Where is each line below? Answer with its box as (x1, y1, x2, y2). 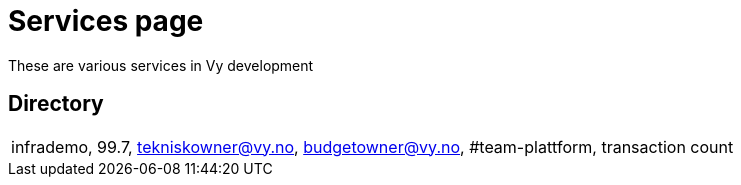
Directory (8, 91, 104, 117)
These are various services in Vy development (8, 56, 314, 74)
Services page (8, 4, 204, 38)
